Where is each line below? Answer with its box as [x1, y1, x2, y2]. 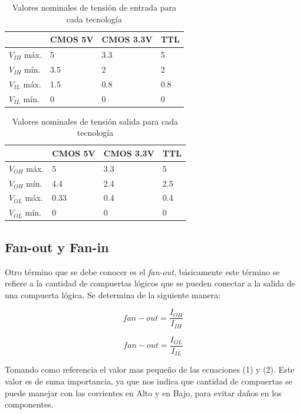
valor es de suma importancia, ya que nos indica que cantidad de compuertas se [5, 374, 292, 387]
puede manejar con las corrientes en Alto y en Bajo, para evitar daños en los [5, 386, 282, 399]
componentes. [5, 398, 54, 410]
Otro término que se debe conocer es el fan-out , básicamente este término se [5, 265, 280, 278]
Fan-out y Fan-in [5, 237, 109, 256]
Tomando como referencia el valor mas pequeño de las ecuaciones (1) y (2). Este [5, 363, 295, 376]
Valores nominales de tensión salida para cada [12, 115, 179, 127]
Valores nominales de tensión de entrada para [12, 1, 177, 13]
